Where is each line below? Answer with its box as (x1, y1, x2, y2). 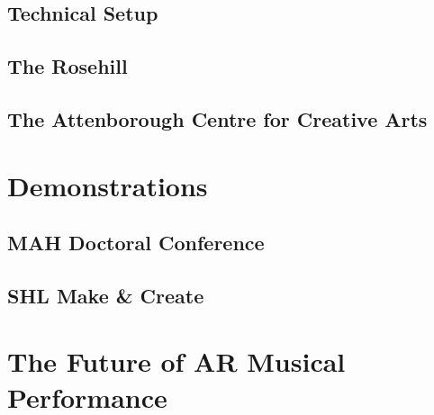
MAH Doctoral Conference (7, 229, 265, 257)
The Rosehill (7, 52, 128, 80)
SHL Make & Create (7, 281, 204, 309)
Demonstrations (7, 167, 208, 203)
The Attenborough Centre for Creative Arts (7, 104, 428, 132)
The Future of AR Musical (7, 343, 346, 380)
